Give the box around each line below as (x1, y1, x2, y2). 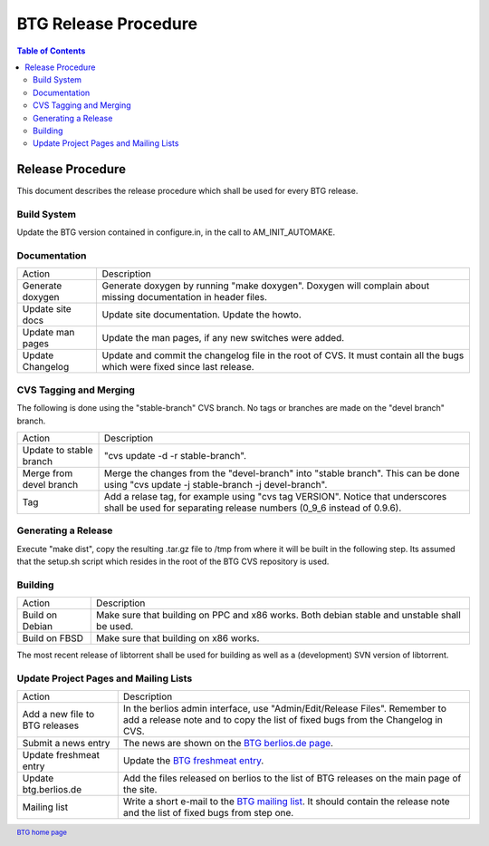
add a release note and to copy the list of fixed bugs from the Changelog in (122, 714, 443, 726)
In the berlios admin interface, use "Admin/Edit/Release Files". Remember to (122, 703, 447, 715)
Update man (22, 326, 75, 339)
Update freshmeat (22, 749, 100, 762)
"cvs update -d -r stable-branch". (103, 450, 247, 462)
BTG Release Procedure (16, 14, 198, 34)
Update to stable (22, 444, 94, 456)
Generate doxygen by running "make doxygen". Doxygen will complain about (101, 279, 430, 292)
